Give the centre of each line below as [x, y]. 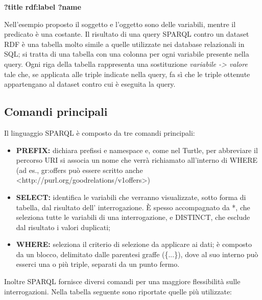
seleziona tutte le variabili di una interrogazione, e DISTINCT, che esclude [133, 217]
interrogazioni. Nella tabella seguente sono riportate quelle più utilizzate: [118, 291]
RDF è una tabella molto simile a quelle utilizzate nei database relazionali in [124, 44]
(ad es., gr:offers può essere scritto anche [79, 170]
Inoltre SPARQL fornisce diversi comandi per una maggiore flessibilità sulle [122, 281]
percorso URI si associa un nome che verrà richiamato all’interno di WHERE [137, 160]
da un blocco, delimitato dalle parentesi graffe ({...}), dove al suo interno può [137, 254]
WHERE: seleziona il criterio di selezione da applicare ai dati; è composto [134, 244]
